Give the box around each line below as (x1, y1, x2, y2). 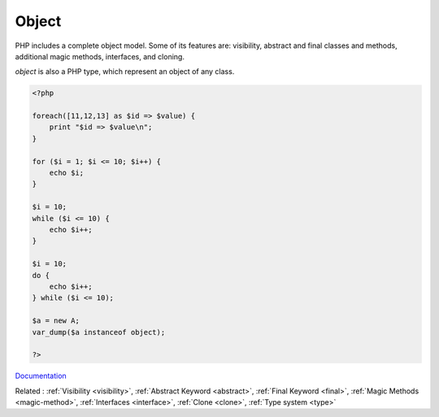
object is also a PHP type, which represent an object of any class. (15, 67, 235, 76)
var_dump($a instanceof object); (32, 328, 166, 337)
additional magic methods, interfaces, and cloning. (15, 51, 185, 61)
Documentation (15, 371, 67, 381)
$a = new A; (32, 316, 80, 325)
